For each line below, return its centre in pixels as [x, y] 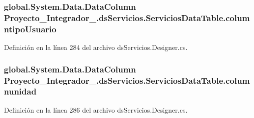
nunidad [20, 91]
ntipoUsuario [30, 29]
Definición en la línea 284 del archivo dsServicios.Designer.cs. [96, 47]
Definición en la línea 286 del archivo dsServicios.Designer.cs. [96, 109]
